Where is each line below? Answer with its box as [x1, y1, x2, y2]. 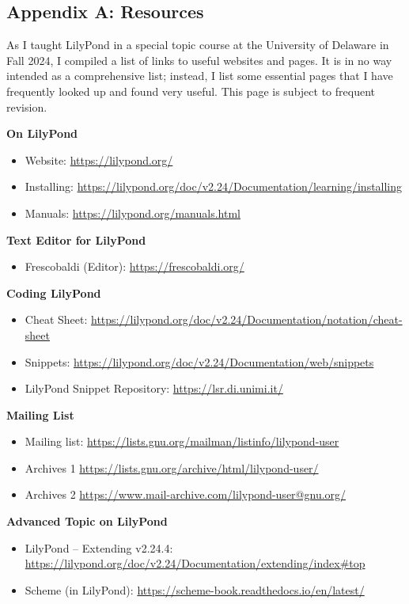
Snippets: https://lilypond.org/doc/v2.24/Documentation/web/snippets [25, 353, 374, 370]
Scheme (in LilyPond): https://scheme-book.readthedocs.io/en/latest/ [25, 581, 365, 598]
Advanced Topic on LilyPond [6, 513, 168, 530]
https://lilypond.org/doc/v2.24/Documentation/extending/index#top [25, 555, 365, 572]
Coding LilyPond [6, 284, 101, 301]
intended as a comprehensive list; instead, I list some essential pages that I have [6, 67, 393, 84]
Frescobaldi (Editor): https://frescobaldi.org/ [25, 258, 244, 275]
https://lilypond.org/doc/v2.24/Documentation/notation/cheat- [91, 311, 403, 328]
